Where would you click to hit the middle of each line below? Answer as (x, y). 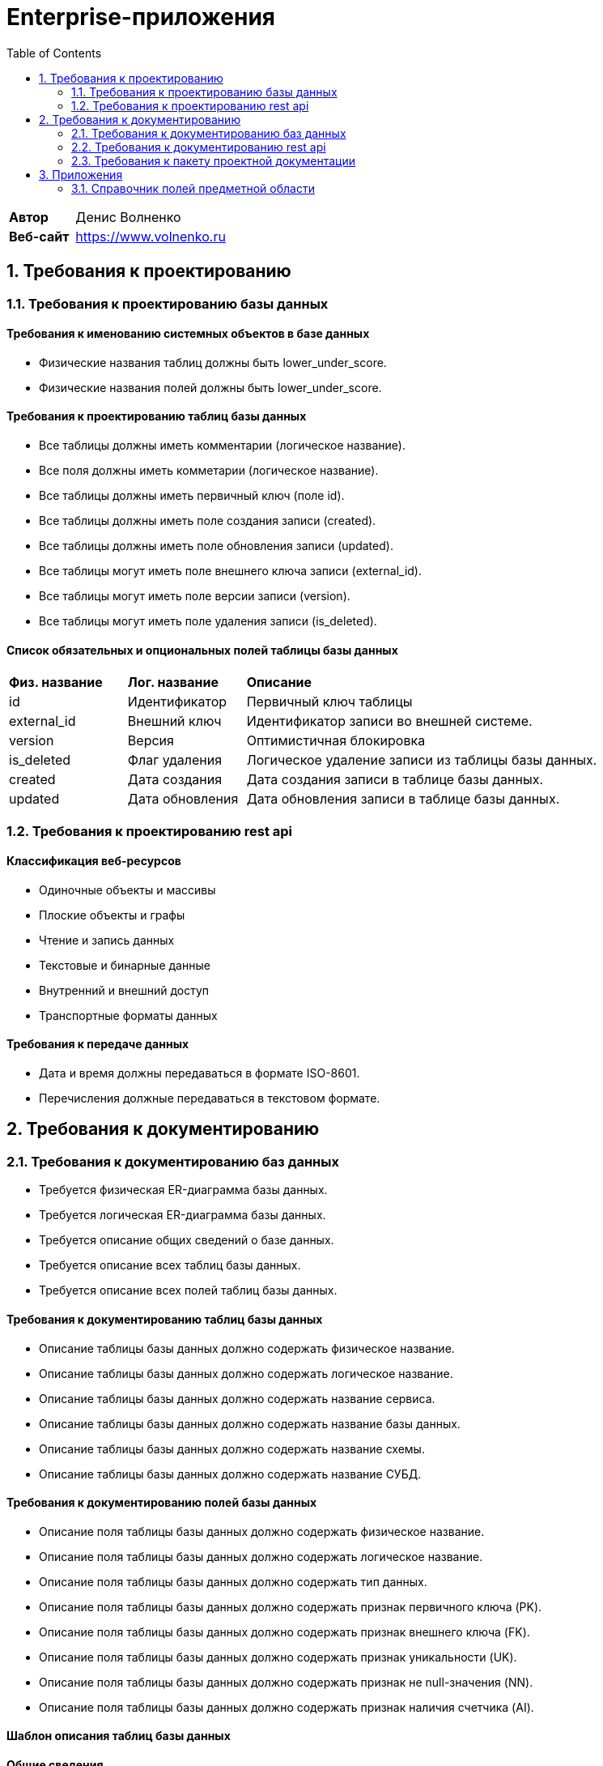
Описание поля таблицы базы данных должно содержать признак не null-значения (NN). (286, 1682)
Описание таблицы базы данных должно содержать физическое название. (247, 1348)
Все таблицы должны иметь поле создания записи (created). (208, 521)
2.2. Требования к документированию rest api (199, 147)
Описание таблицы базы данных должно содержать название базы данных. (250, 1423)
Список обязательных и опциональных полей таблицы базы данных (202, 650)
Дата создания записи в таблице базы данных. (395, 780)
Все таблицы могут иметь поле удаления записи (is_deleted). (208, 621)
